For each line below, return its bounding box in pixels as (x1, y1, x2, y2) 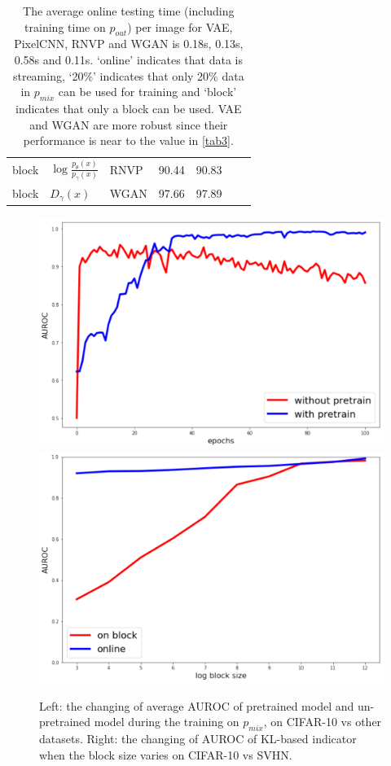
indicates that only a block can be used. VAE (15, 99, 242, 116)
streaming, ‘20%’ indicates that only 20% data (12, 67, 244, 84)
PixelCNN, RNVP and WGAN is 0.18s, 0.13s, (14, 35, 244, 52)
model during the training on (94, 713, 239, 730)
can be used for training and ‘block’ (58, 83, 237, 100)
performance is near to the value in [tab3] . (23, 132, 234, 149)
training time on (24, 18, 106, 35)
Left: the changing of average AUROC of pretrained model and (39, 697, 354, 714)
